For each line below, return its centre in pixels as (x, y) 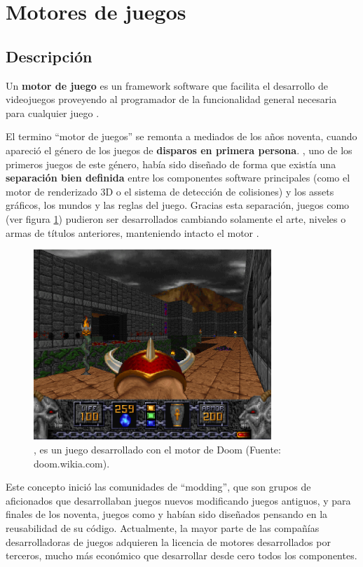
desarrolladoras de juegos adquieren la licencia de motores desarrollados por (168, 541)
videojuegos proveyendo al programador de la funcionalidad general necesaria (171, 99)
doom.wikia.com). (72, 463)
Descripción (49, 56)
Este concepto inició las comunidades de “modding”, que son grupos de (158, 487)
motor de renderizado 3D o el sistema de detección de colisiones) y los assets (170, 191)
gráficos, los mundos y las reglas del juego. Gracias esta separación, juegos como (178, 205)
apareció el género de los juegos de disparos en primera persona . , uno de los (179, 150)
